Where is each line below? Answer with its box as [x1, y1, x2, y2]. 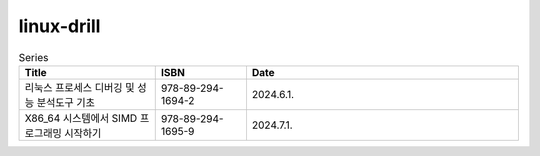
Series [18, 50, 49, 64]
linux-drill [18, 15, 101, 37]
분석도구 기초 [36, 95, 95, 109]
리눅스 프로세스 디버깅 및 [24, 80, 135, 94]
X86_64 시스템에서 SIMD [24, 111, 138, 125]
